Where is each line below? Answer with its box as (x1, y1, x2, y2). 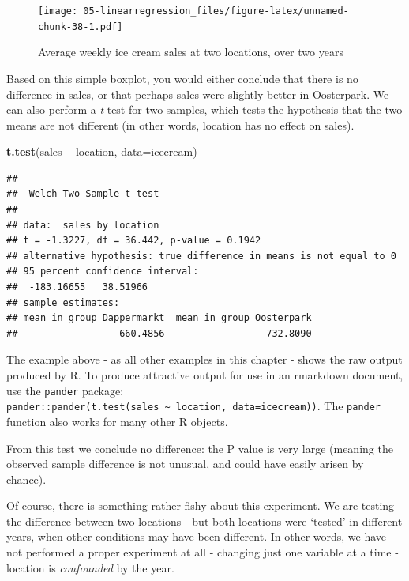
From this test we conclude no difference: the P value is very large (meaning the (6, 440, 393, 456)
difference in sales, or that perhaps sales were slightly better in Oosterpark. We (6, 85, 389, 102)
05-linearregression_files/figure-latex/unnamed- (83, 6, 349, 17)
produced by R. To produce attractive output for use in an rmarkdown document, (6, 367, 403, 383)
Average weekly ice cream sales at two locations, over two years (38, 43, 343, 60)
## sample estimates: (6, 296, 120, 308)
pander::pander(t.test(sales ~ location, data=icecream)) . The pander (6, 398, 381, 414)
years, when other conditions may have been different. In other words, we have (6, 528, 387, 545)
